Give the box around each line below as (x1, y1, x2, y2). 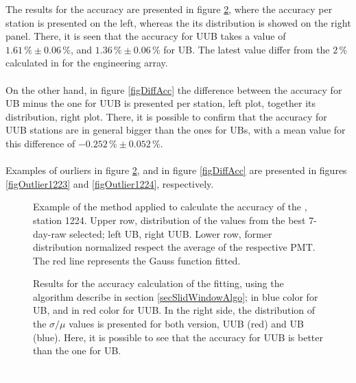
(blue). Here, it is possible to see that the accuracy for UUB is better (33, 330, 324, 344)
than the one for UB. (33, 343, 121, 358)
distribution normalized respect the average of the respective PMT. (33, 240, 316, 254)
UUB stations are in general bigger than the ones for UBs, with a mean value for (5, 123, 346, 137)
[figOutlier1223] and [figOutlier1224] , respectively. (5, 176, 214, 190)
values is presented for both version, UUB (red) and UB (69, 317, 304, 331)
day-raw (33, 226, 67, 240)
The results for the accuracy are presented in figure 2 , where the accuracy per (5, 2, 333, 16)
